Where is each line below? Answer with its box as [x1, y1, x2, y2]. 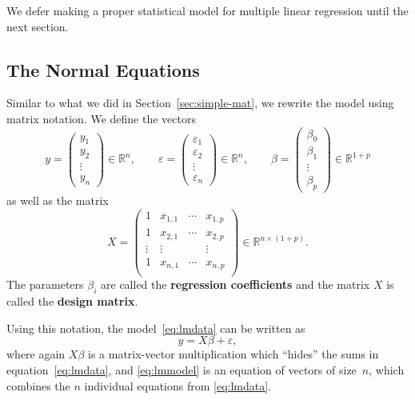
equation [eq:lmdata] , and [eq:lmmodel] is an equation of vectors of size [6, 361, 357, 378]
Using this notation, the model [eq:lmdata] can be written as [6, 319, 305, 336]
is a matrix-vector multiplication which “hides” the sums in [88, 346, 379, 362]
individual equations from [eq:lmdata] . [84, 377, 272, 394]
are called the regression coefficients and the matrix [101, 276, 370, 293]
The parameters [6, 276, 84, 293]
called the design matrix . [6, 293, 138, 310]
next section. [6, 18, 69, 34]
